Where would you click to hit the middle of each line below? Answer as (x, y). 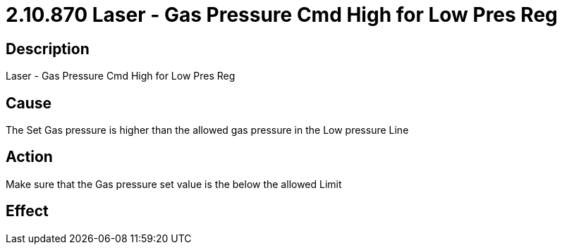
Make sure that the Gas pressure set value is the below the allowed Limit (174, 184)
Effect (27, 211)
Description (48, 49)
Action (29, 157)
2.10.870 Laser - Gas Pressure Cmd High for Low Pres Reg (282, 15)
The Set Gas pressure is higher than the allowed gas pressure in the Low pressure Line (207, 130)
